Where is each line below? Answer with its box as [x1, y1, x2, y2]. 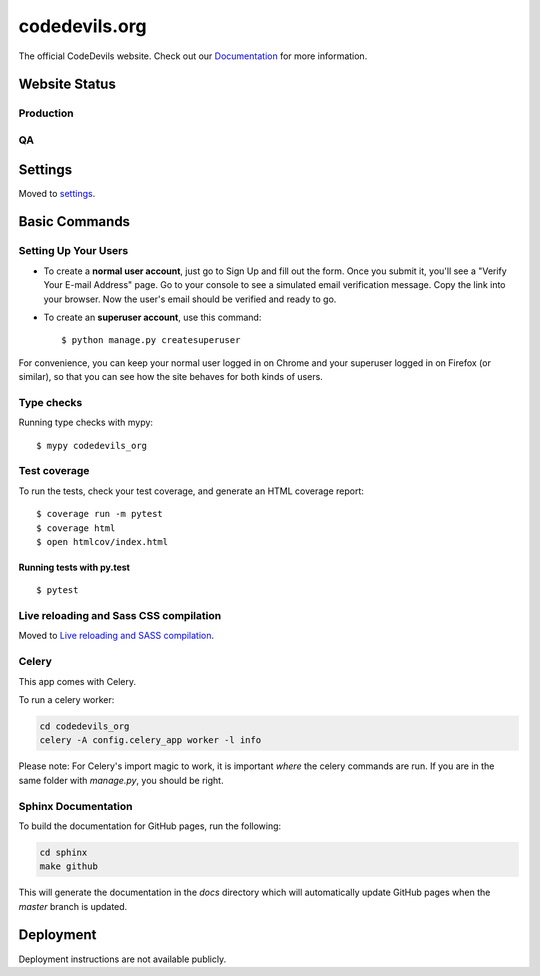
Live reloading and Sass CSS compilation [18, 609, 222, 623]
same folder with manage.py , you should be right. [18, 774, 224, 786]
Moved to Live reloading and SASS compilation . [18, 630, 215, 642]
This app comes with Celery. [18, 675, 137, 687]
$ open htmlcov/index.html [36, 536, 169, 547]
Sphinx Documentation [18, 799, 133, 813]
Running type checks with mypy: [18, 416, 154, 429]
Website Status [18, 76, 117, 93]
